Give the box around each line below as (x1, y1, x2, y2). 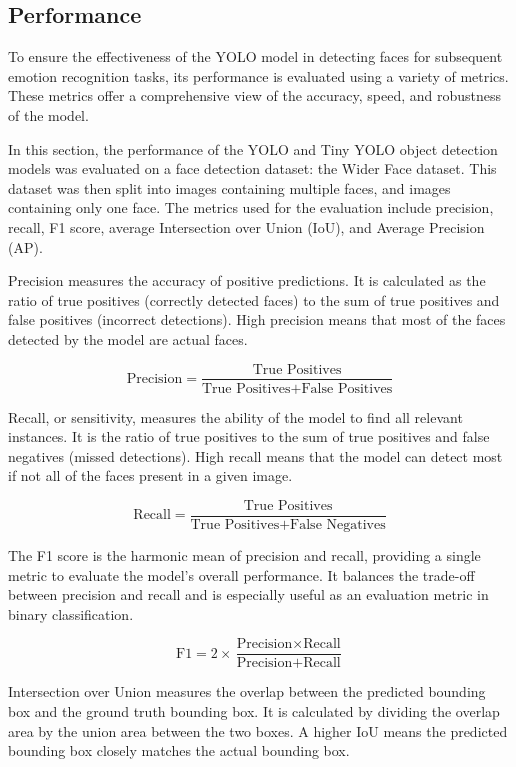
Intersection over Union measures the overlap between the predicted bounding (8, 681, 486, 702)
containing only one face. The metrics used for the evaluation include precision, (8, 197, 494, 218)
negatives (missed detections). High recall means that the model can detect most (8, 445, 503, 466)
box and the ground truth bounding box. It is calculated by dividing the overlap (8, 701, 500, 722)
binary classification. (8, 603, 134, 624)
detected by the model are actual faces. (8, 328, 248, 349)
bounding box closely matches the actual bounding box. (8, 740, 350, 761)
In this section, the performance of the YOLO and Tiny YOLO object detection (8, 138, 498, 159)
